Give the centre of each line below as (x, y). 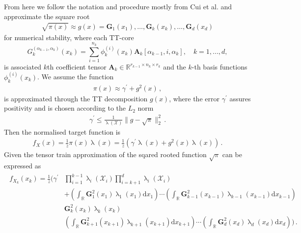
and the (175, 66)
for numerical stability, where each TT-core (69, 37)
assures (240, 98)
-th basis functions (219, 66)
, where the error (194, 98)
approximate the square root (47, 16)
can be (232, 154)
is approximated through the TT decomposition (76, 98)
